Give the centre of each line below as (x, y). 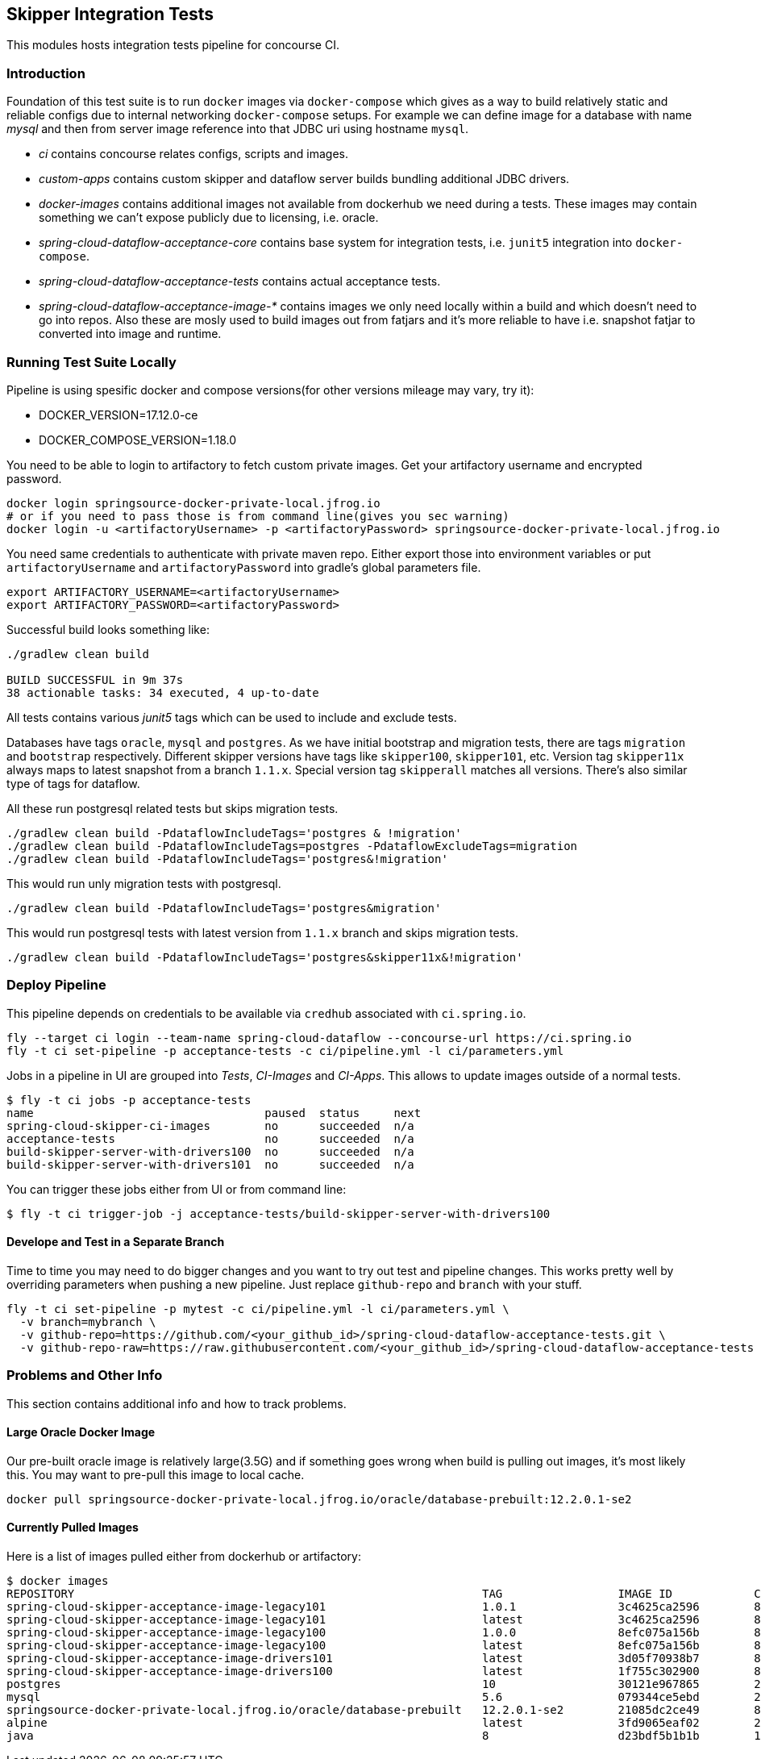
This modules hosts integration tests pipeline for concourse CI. (173, 45)
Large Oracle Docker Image (81, 1432)
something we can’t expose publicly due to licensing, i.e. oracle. (209, 218)
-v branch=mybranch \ (88, 1321)
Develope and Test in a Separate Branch (116, 1242)
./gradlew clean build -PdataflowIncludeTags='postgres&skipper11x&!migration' (265, 957)
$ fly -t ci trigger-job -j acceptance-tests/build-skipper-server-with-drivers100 (279, 1213)
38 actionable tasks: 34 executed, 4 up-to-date (163, 692)
